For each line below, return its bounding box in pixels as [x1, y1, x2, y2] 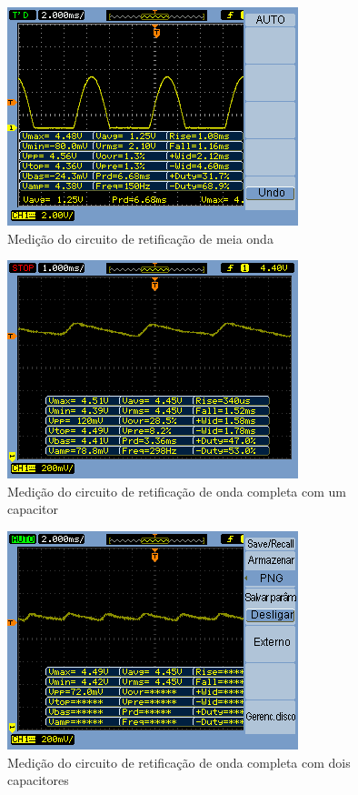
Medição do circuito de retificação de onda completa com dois [7, 752, 351, 771]
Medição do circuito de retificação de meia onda [7, 228, 273, 247]
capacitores [7, 770, 69, 790]
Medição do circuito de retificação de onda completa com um [7, 481, 346, 500]
